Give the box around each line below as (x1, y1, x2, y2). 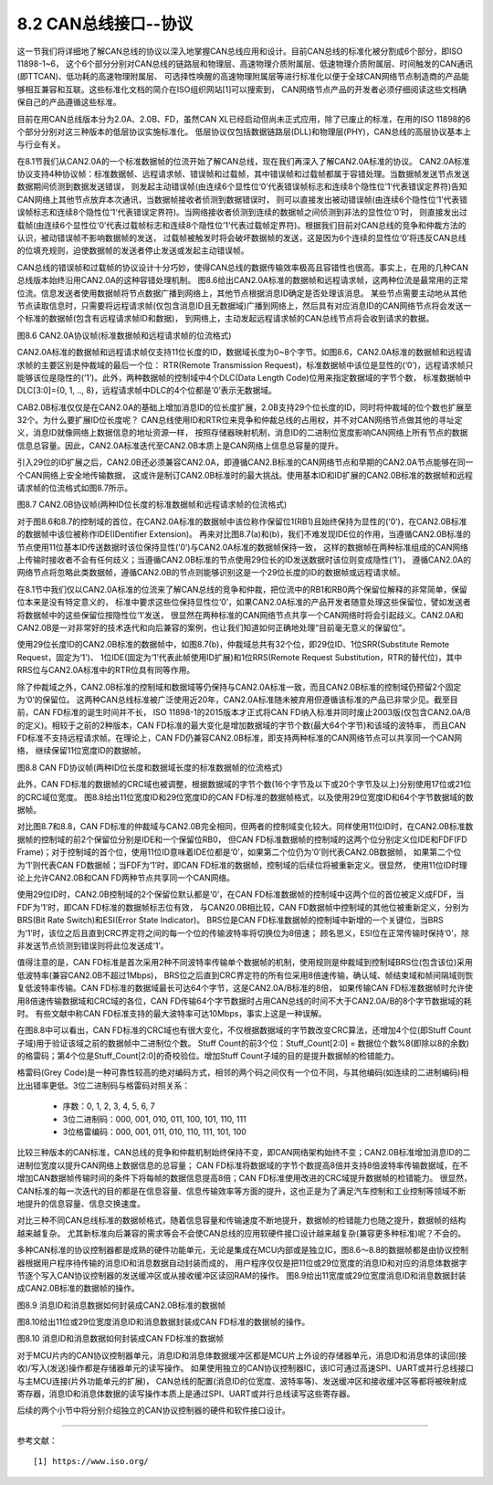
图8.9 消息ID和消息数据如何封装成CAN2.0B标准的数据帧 (16, 1300, 226, 1311)
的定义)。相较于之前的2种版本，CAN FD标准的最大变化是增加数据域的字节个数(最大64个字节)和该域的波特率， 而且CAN (16, 720, 467, 731)
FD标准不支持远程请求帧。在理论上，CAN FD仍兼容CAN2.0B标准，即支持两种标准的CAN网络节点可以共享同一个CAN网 (16, 732, 463, 743)
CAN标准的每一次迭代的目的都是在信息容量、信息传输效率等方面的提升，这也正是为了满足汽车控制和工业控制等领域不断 (16, 1185, 467, 1196)
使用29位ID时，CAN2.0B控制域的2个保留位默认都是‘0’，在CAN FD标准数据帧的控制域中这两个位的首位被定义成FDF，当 (16, 889, 465, 900)
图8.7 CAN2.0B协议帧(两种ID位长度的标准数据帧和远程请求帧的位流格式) (16, 499, 288, 511)
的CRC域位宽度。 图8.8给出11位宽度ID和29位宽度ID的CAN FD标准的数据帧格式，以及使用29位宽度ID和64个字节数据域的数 (16, 791, 474, 803)
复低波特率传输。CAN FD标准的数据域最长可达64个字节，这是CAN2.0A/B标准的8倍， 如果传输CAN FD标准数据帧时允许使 (16, 983, 474, 994)
